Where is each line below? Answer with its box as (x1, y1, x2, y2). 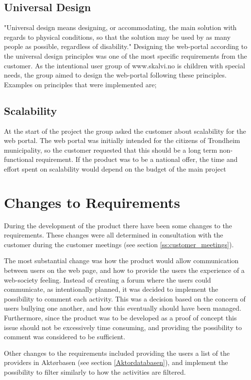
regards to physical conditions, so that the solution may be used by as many (4, 32, 231, 42)
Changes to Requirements (4, 192, 180, 212)
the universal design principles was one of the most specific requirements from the (4, 50, 247, 61)
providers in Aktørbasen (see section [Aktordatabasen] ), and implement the (4, 357, 228, 367)
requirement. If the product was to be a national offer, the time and (35, 154, 238, 164)
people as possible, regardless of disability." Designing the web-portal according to (4, 41, 248, 51)
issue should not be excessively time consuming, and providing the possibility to (4, 322, 242, 332)
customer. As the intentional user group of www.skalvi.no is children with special (4, 60, 245, 70)
